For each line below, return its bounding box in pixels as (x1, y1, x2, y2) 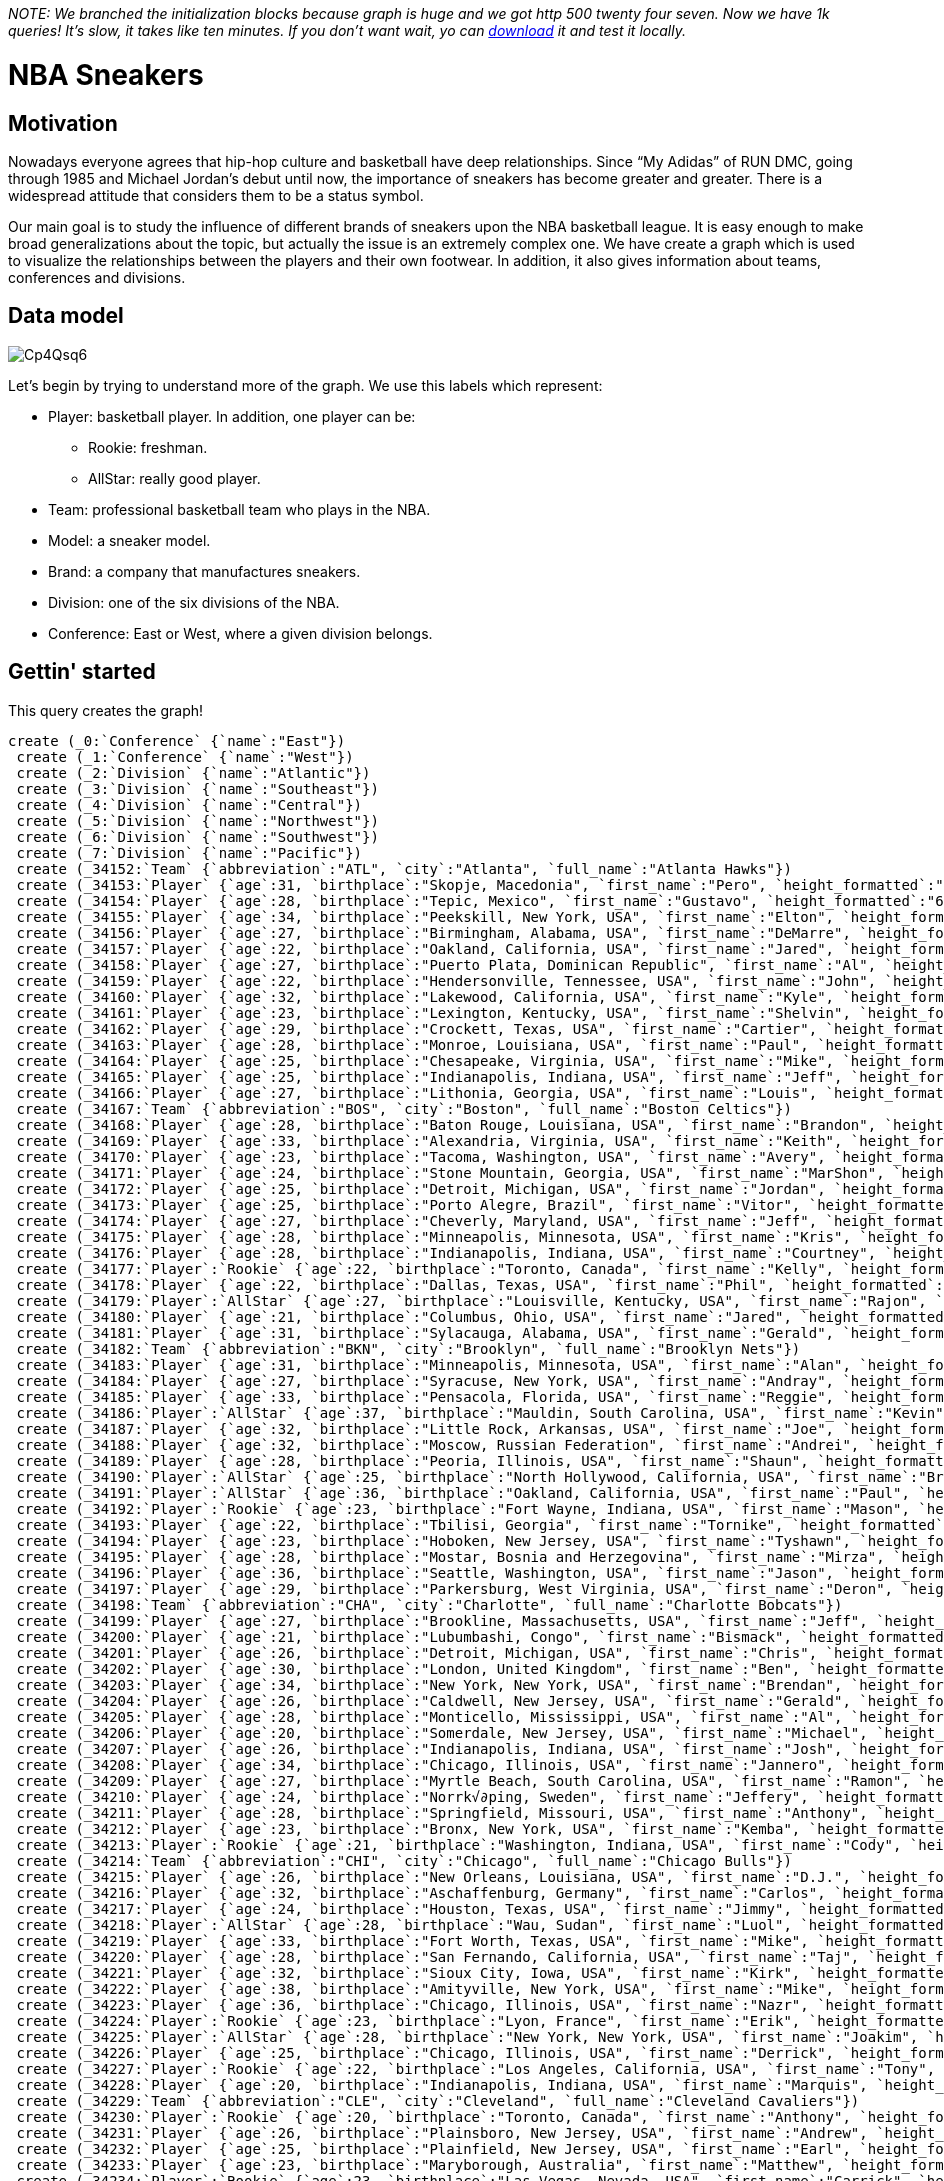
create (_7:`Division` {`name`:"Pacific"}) (16, 844, 363, 861)
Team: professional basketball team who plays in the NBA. (48, 500, 431, 518)
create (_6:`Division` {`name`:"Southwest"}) (16, 828, 379, 845)
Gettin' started (8, 659, 156, 685)
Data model (8, 303, 124, 329)
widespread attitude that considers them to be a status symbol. (8, 186, 424, 204)
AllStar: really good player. (88, 469, 261, 487)
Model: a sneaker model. (48, 531, 211, 549)
